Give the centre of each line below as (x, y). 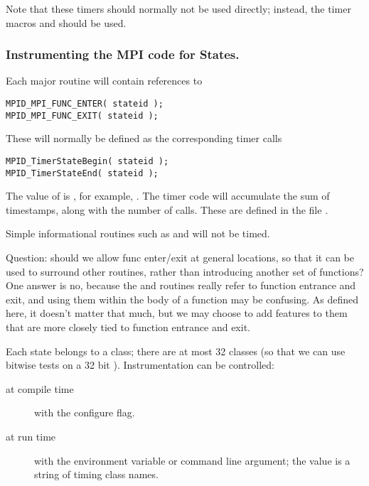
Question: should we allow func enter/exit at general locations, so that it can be (180, 257)
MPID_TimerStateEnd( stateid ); (82, 173)
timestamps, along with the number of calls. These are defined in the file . (167, 209)
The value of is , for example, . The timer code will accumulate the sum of (168, 196)
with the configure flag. (85, 412)
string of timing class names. (96, 474)
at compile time (40, 388)
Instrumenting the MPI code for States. (123, 54)
